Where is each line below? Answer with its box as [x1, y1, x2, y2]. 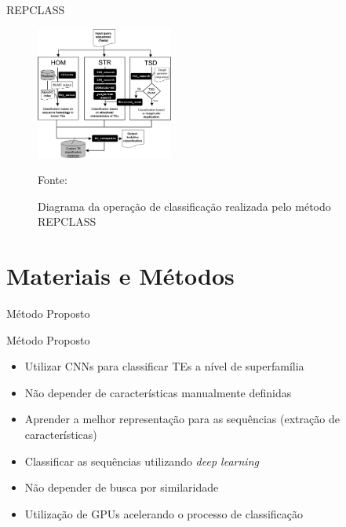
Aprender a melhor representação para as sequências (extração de [24, 411, 340, 427]
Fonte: [38, 171, 67, 188]
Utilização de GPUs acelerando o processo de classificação [24, 505, 303, 521]
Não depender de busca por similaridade [24, 479, 219, 496]
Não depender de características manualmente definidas [24, 384, 292, 400]
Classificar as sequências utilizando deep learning [24, 452, 259, 469]
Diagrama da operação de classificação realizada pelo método [38, 197, 331, 214]
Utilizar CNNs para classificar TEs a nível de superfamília [24, 358, 304, 374]
